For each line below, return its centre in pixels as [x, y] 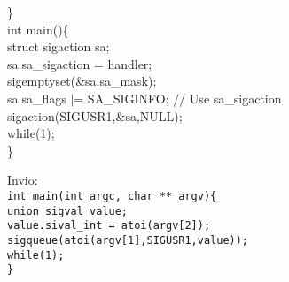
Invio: [23, 180]
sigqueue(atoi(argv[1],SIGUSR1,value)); [128, 240]
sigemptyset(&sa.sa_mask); [82, 81]
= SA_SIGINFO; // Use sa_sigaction [178, 98]
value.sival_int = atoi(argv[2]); [109, 226]
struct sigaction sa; [59, 46]
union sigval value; [68, 211]
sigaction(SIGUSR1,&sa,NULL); [95, 115]
